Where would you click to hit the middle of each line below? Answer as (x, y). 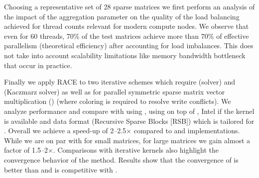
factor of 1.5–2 (26, 150)
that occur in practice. (38, 65)
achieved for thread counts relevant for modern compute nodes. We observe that (127, 26)
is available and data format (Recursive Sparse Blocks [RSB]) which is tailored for (129, 121)
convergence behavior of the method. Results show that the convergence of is (121, 159)
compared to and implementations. (187, 131)
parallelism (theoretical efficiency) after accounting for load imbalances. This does (129, 45)
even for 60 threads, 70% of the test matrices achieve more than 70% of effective (127, 36)
